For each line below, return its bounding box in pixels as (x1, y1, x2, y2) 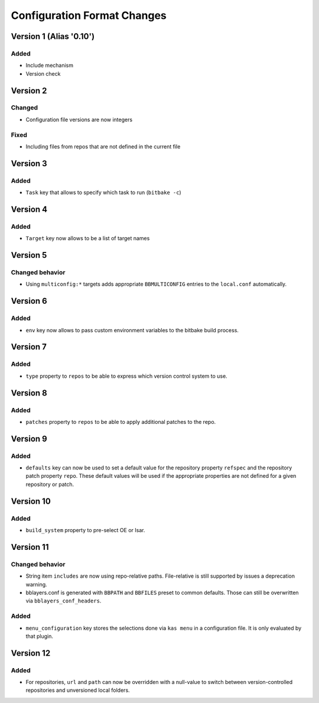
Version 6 (11, 296, 47, 306)
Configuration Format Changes (11, 9, 167, 22)
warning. (25, 581, 47, 588)
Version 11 (11, 542, 49, 552)
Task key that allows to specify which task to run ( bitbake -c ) (25, 189, 181, 196)
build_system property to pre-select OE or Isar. (25, 527, 145, 534)
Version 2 (11, 86, 47, 96)
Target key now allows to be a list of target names (25, 235, 150, 242)
